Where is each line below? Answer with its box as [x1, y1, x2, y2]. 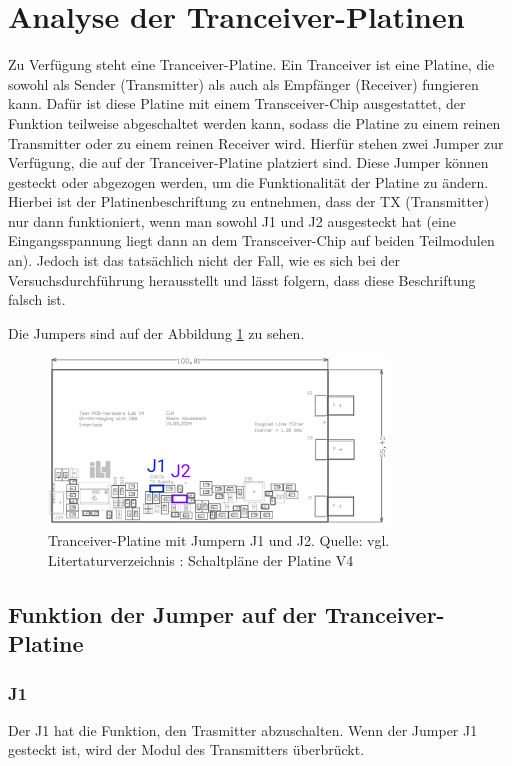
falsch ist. [8, 289, 66, 310]
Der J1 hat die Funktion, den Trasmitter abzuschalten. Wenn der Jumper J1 [8, 719, 478, 740]
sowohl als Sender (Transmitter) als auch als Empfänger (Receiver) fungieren [8, 73, 479, 94]
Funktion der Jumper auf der [8, 598, 318, 629]
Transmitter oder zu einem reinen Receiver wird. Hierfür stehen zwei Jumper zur [8, 132, 504, 153]
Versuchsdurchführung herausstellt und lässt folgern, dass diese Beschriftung [8, 269, 476, 290]
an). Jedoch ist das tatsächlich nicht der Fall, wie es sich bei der [8, 250, 401, 271]
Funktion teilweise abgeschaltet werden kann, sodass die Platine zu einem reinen [8, 112, 501, 133]
